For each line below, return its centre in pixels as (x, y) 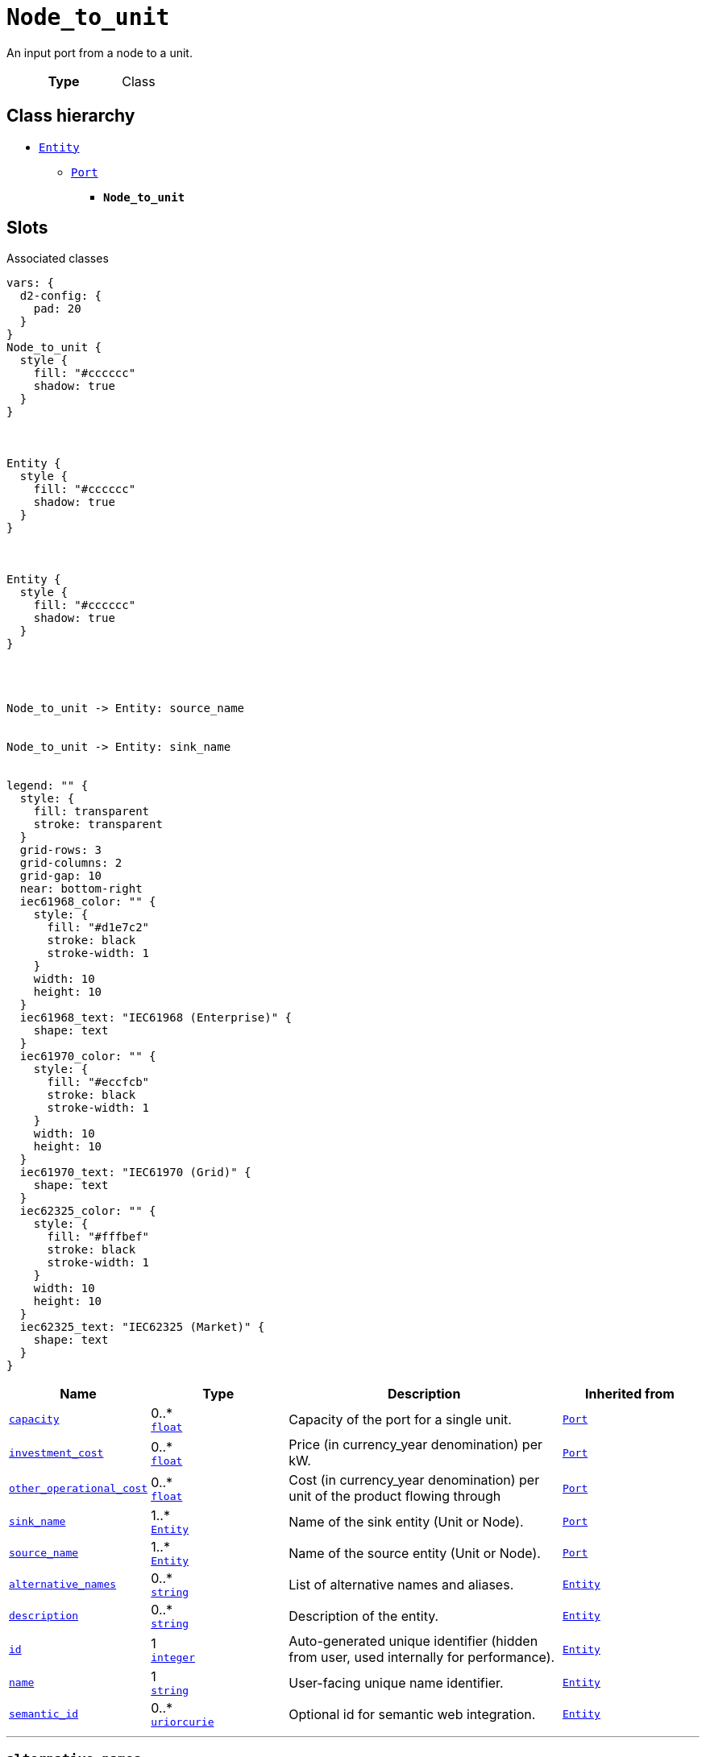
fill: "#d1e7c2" (98, 928)
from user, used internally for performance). (422, 1658)
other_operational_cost (79, 1488)
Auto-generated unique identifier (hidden (413, 1641)
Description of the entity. (364, 1616)
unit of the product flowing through (395, 1496)
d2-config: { (61, 296)
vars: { (31, 283)
